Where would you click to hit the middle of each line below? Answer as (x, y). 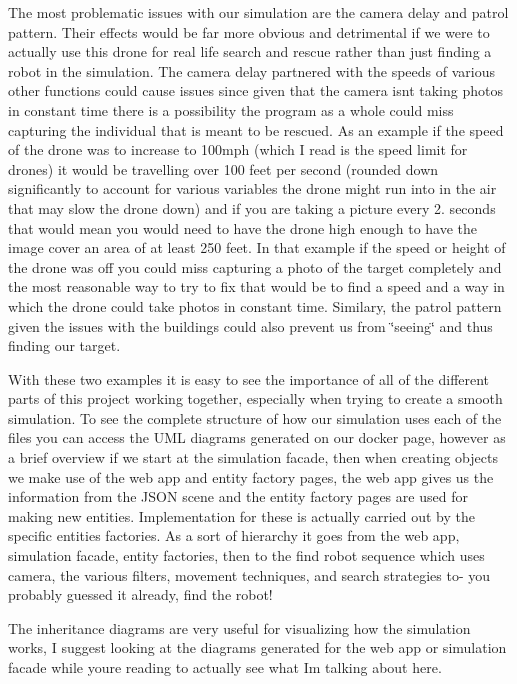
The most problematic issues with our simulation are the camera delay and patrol (258, 12)
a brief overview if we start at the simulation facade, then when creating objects (253, 457)
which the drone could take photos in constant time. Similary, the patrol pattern (255, 305)
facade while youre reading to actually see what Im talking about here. (225, 667)
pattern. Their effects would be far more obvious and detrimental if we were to (249, 31)
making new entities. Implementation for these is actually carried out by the (241, 515)
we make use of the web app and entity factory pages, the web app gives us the (251, 476)
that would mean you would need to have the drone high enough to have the (243, 227)
